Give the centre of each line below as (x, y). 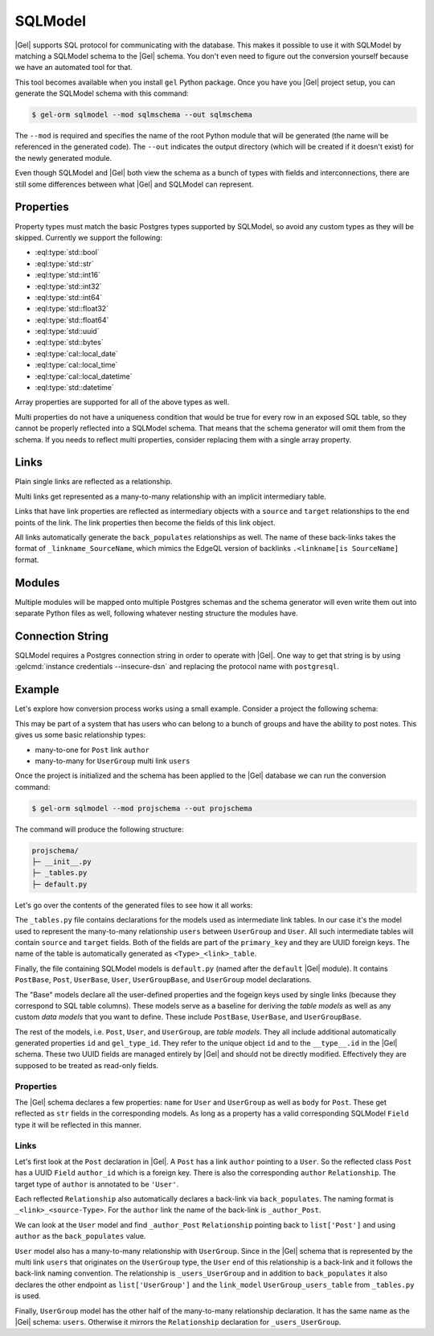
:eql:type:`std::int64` (69, 297)
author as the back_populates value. (80, 1236)
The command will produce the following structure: (99, 829)
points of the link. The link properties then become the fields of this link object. (145, 522)
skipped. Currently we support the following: (88, 237)
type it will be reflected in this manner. (78, 1124)
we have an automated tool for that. (74, 68)
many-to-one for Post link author (92, 750)
